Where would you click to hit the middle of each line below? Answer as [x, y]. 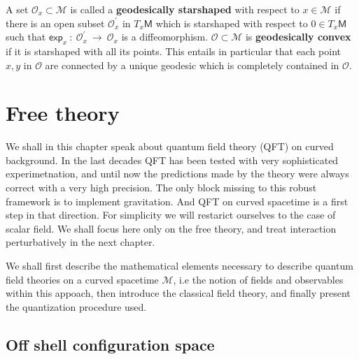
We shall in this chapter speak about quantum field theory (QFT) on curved [170, 146]
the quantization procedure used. [76, 306]
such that [26, 37]
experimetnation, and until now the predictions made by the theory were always [177, 174]
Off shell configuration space [110, 344]
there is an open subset [55, 23]
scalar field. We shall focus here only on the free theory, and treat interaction [171, 228]
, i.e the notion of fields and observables [258, 279]
